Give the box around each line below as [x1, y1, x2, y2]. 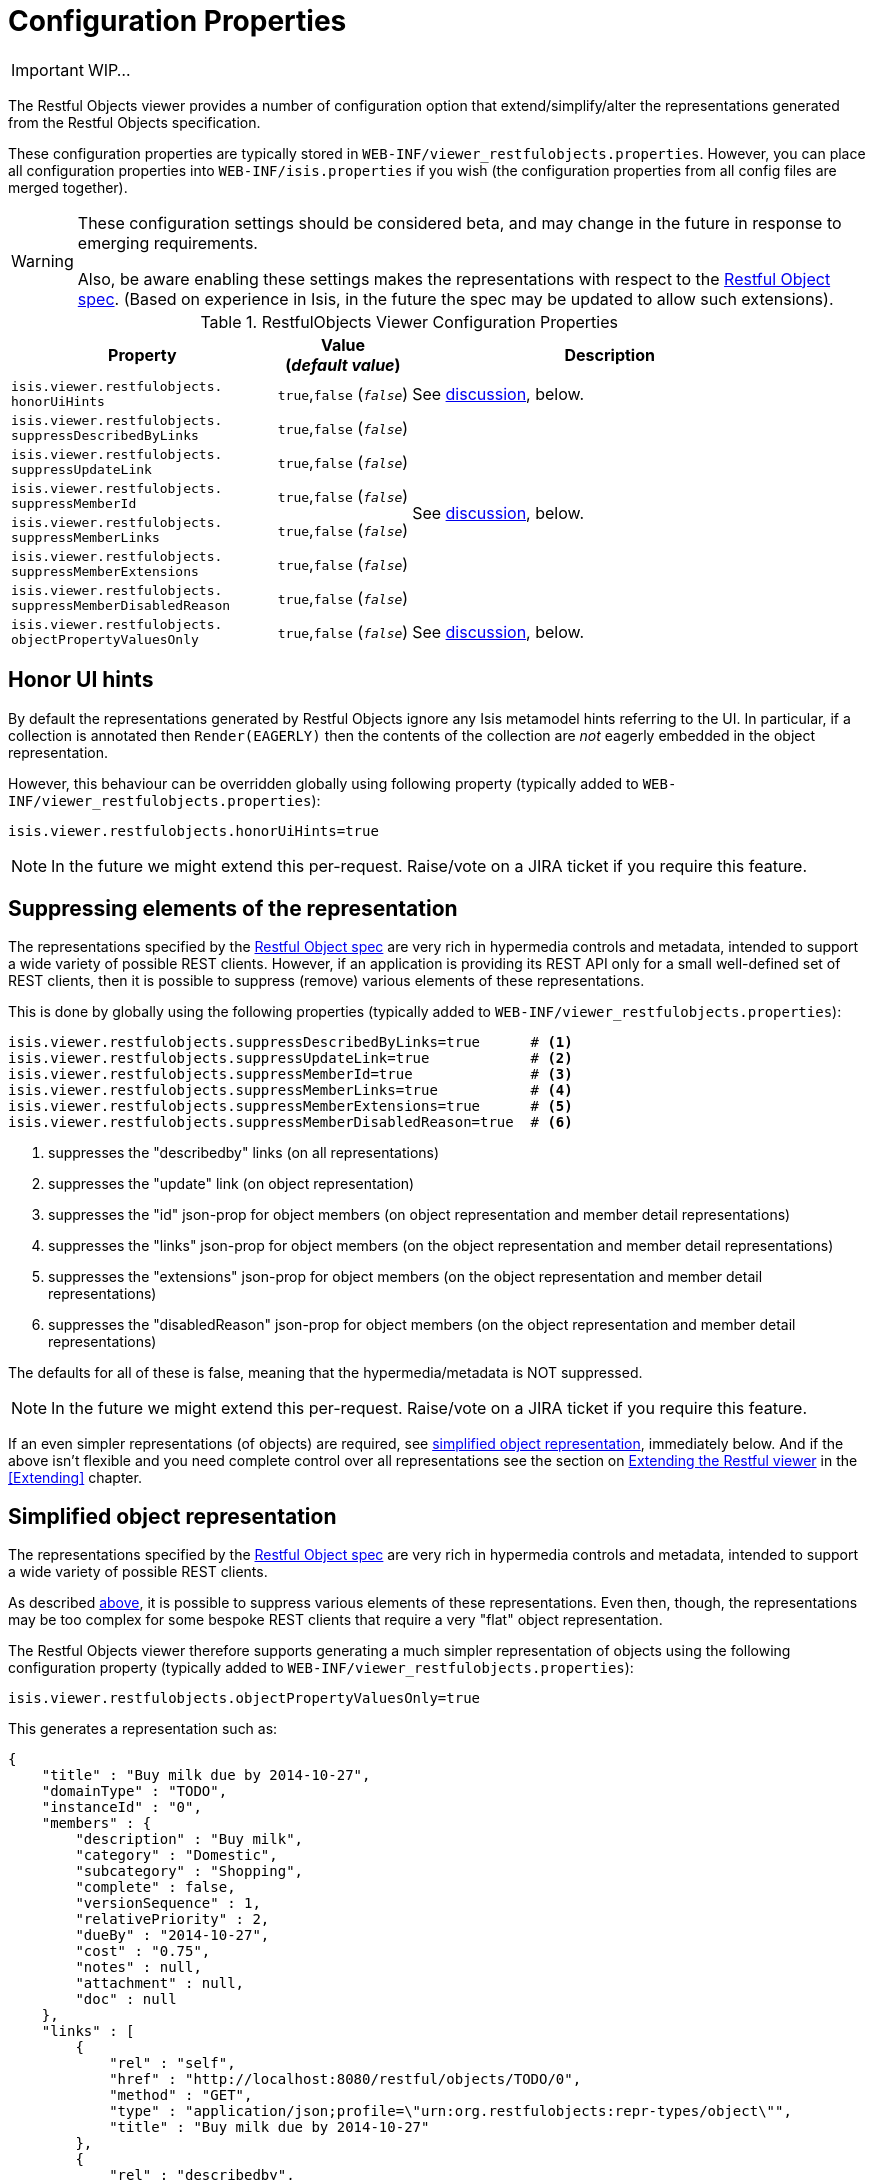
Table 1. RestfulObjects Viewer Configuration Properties [200, 311, 618, 332]
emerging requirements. [77, 232, 258, 253]
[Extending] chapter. [8, 1469, 142, 1487]
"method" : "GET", [109, 2087, 253, 2104]
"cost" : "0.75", [75, 1943, 211, 1960]
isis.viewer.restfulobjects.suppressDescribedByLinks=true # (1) [8, 1034, 573, 1051]
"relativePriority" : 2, [75, 1911, 270, 1928]
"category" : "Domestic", [75, 1847, 278, 1864]
